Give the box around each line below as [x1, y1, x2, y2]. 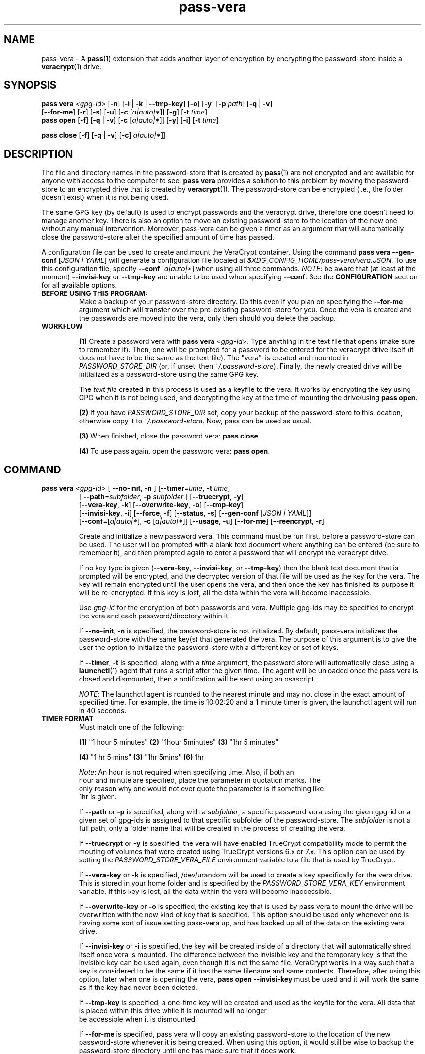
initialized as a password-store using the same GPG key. [79, 370, 259, 379]
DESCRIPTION [4, 147, 73, 160]
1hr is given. [79, 793, 117, 801]
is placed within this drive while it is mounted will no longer [79, 1006, 267, 1015]
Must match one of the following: [79, 723, 184, 731]
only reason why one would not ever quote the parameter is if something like [79, 784, 324, 793]
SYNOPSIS [4, 79, 57, 92]
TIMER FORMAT [41, 714, 94, 723]
